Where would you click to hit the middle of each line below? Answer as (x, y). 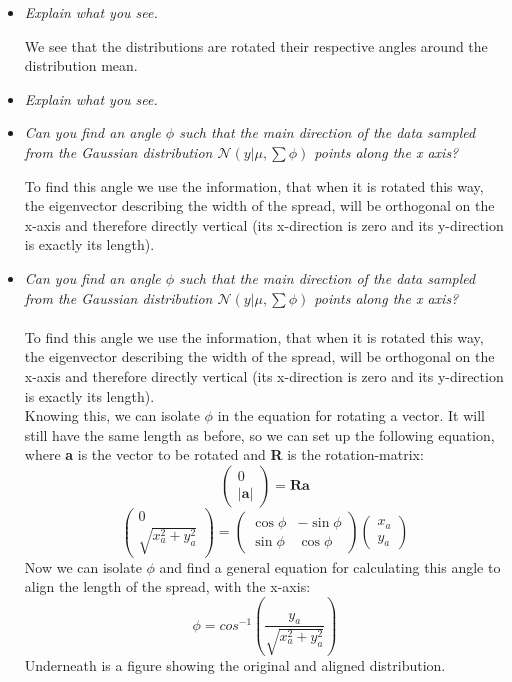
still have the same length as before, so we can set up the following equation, (259, 434)
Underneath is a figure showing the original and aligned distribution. (235, 664)
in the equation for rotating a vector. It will (351, 415)
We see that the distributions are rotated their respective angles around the (256, 45)
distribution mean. (81, 65)
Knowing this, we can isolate (112, 415)
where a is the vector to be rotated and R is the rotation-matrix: (224, 454)
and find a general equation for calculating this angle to (330, 566)
